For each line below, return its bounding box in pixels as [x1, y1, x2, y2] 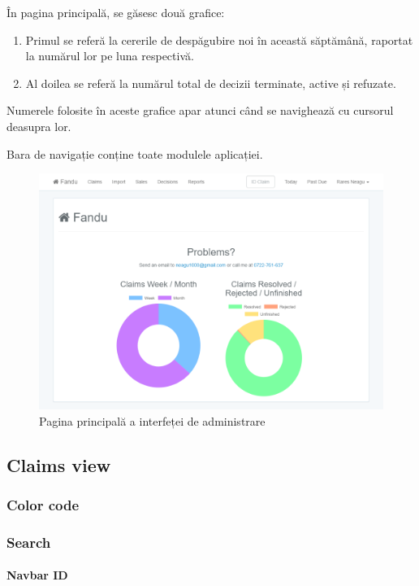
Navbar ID [6, 566, 68, 584]
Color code [6, 494, 80, 514]
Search [6, 531, 51, 552]
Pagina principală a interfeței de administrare [39, 412, 266, 429]
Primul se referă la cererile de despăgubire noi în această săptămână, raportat [25, 31, 413, 48]
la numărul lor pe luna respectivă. [25, 47, 194, 64]
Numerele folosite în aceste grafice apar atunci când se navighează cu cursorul [6, 102, 394, 119]
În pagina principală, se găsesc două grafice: [6, 4, 225, 20]
